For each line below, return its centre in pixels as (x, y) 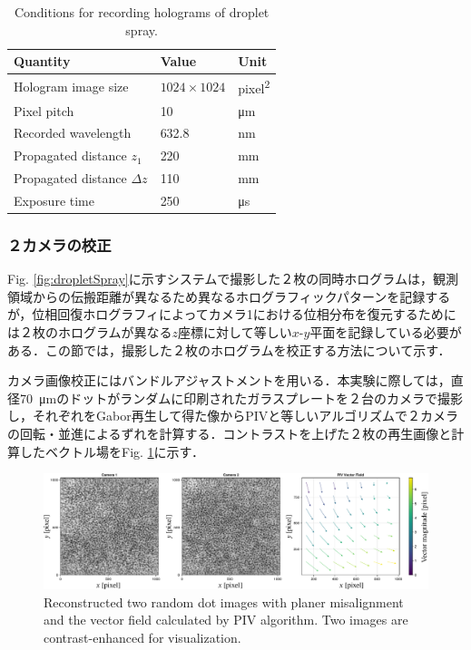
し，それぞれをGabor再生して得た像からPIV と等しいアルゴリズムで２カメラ (233, 416)
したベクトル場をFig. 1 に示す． (112, 451)
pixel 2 (254, 87)
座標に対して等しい (235, 332)
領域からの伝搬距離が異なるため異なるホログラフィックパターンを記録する (229, 296)
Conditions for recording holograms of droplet (142, 12)
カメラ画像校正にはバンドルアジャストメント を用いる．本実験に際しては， (229, 380)
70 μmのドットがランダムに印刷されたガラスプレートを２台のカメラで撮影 (241, 398)
